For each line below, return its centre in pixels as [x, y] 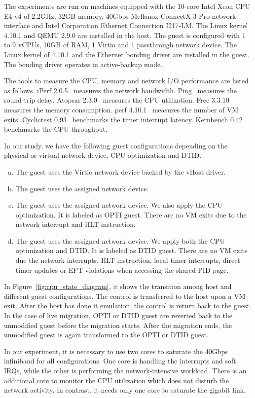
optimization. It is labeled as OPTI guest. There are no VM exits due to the [131, 214]
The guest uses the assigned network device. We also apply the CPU [119, 205]
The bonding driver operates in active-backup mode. [83, 64]
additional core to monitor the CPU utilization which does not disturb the [116, 380]
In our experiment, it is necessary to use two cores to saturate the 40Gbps [116, 351]
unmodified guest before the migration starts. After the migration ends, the [118, 325]
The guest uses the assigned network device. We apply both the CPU [120, 240]
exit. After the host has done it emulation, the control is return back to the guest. [128, 306]
